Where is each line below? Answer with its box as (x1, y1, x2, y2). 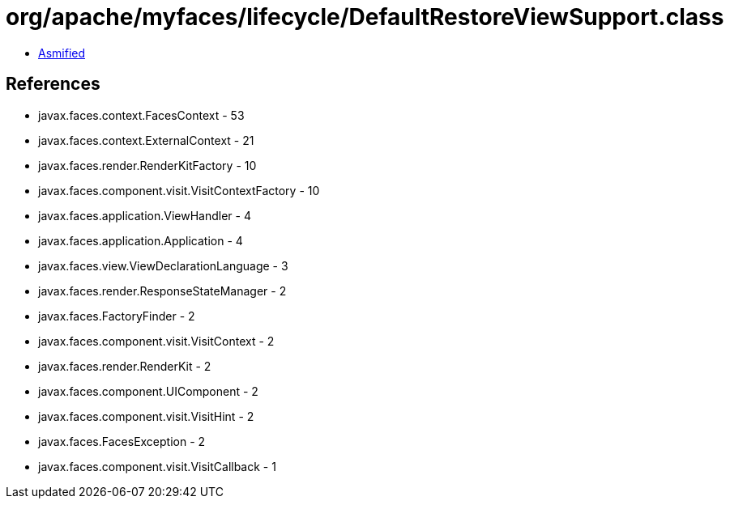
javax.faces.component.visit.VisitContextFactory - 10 (38, 183, 320, 197)
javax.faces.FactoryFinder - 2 (38, 308, 195, 323)
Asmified (38, 45, 86, 60)
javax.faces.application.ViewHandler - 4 (38, 208, 251, 223)
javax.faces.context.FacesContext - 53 (38, 108, 245, 122)
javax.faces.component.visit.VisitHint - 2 (38, 409, 254, 423)
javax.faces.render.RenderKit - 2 (38, 359, 211, 373)
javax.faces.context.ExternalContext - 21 (38, 133, 254, 147)
